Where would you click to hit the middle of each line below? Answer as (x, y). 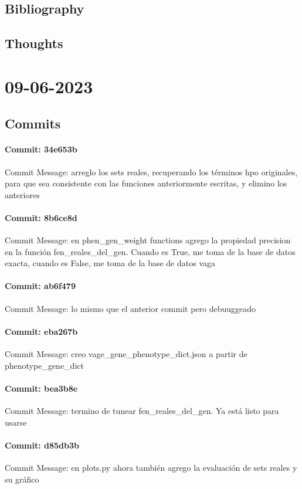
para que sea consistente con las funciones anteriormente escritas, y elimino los (146, 183)
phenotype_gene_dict (44, 365)
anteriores (22, 194)
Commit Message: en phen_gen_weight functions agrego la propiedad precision (148, 240)
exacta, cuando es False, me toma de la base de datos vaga (110, 263)
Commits (33, 123)
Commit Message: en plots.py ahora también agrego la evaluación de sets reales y (151, 468)
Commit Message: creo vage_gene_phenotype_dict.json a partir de (126, 354)
